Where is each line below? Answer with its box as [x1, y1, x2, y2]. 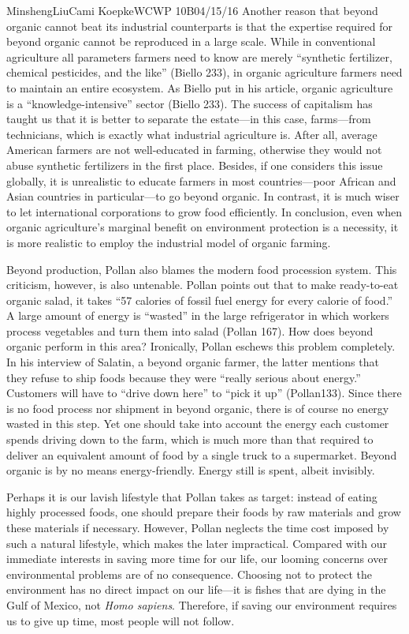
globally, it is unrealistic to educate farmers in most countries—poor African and [6, 172, 396, 189]
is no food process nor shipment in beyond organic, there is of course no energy [6, 400, 389, 416]
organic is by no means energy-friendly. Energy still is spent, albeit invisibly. [6, 462, 375, 478]
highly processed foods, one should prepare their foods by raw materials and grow [6, 504, 401, 520]
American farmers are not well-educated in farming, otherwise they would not [6, 141, 382, 158]
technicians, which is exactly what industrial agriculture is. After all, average [6, 126, 377, 142]
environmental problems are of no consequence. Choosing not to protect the [6, 565, 372, 582]
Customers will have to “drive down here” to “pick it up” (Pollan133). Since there [6, 385, 402, 401]
